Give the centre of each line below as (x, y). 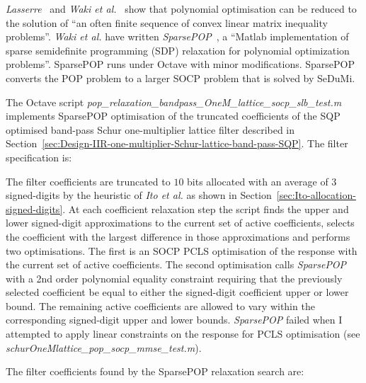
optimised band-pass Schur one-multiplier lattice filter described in (150, 129)
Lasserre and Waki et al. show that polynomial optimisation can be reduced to (181, 8)
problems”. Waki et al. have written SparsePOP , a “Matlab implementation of (177, 36)
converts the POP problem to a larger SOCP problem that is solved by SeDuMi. (181, 78)
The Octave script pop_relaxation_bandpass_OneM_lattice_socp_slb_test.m (174, 102)
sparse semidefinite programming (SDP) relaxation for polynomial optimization (178, 50)
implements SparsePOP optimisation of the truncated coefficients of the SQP (173, 116)
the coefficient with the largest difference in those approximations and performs (178, 236)
